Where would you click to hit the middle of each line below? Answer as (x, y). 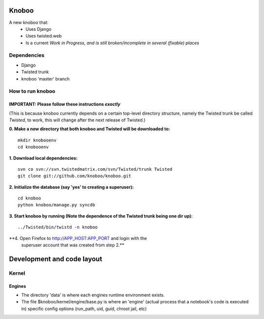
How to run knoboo (32, 91)
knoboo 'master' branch (45, 79)
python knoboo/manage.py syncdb (56, 205)
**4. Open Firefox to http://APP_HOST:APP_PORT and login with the (78, 238)
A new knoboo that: (29, 22)
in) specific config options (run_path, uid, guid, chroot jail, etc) (84, 309)
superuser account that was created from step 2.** (73, 245)
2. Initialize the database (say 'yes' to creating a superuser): (71, 187)
